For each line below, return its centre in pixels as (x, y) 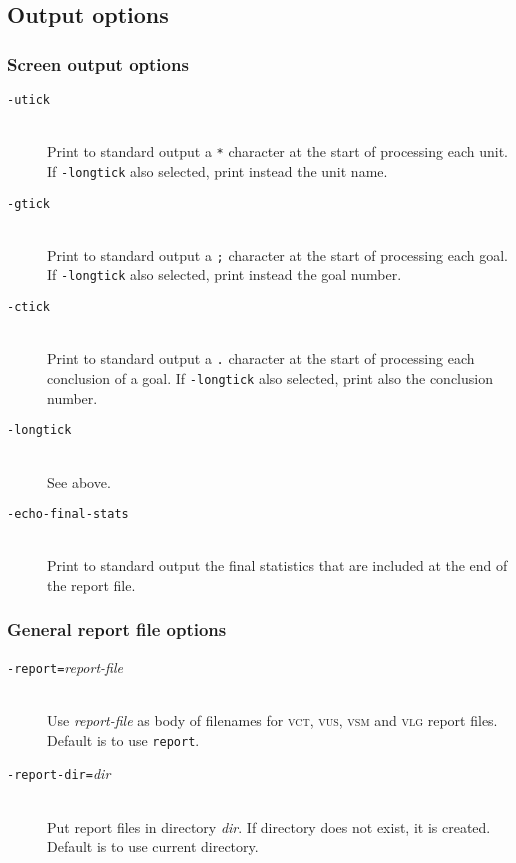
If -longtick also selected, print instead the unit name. (217, 170)
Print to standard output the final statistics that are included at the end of (277, 565)
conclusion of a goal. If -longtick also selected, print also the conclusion (270, 378)
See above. (79, 481)
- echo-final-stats (68, 514)
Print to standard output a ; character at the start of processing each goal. (277, 254)
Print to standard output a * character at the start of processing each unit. (277, 151)
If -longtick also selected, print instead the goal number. (224, 274)
